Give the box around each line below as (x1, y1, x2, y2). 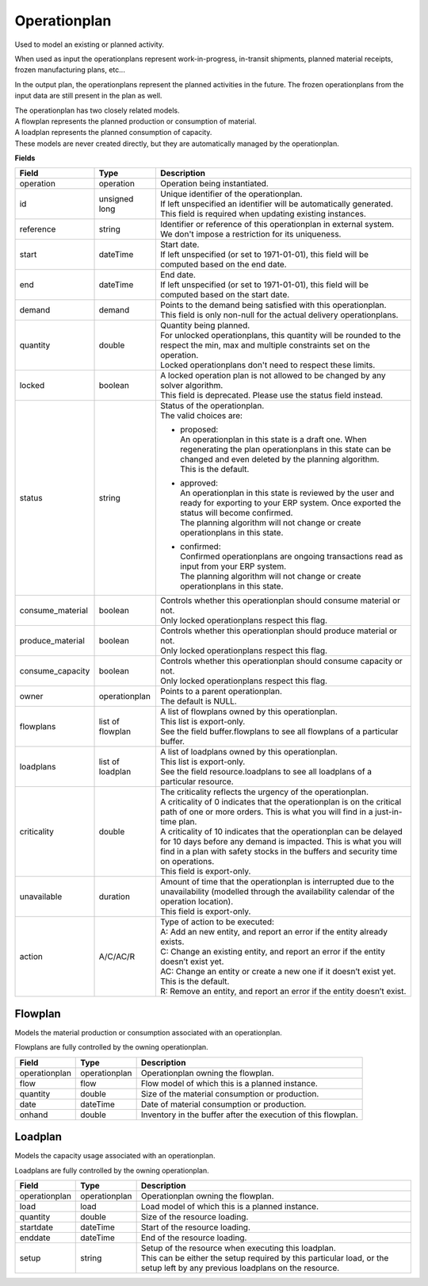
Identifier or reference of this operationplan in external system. (159, 219, 395, 230)
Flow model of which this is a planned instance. (140, 1077, 319, 1088)
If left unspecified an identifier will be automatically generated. (159, 198, 394, 209)
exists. (159, 936, 185, 947)
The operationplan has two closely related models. (14, 106, 180, 115)
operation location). (159, 896, 234, 908)
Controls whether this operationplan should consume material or (159, 595, 400, 606)
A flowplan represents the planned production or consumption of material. (14, 116, 257, 126)
